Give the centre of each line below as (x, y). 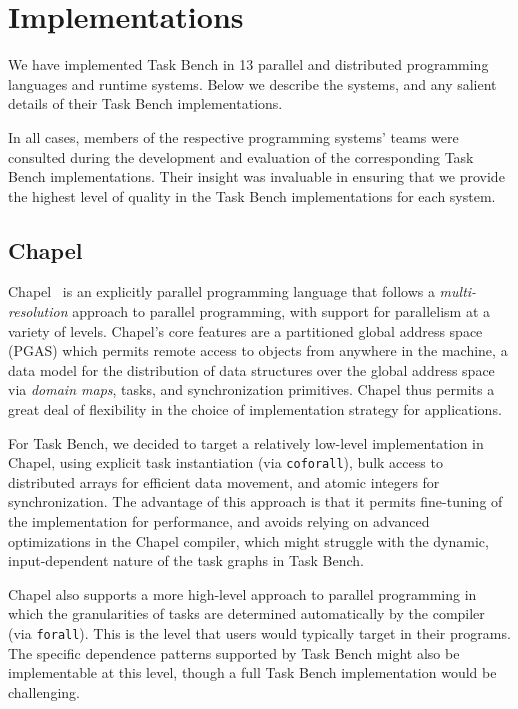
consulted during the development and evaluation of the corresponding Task (241, 156)
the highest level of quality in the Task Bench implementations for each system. (252, 195)
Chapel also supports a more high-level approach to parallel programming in (242, 593)
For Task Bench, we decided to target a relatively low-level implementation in (246, 442)
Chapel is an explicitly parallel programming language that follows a (221, 291)
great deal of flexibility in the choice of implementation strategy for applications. (255, 409)
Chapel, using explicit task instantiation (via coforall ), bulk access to (225, 462)
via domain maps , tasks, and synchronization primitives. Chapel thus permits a (251, 389)
